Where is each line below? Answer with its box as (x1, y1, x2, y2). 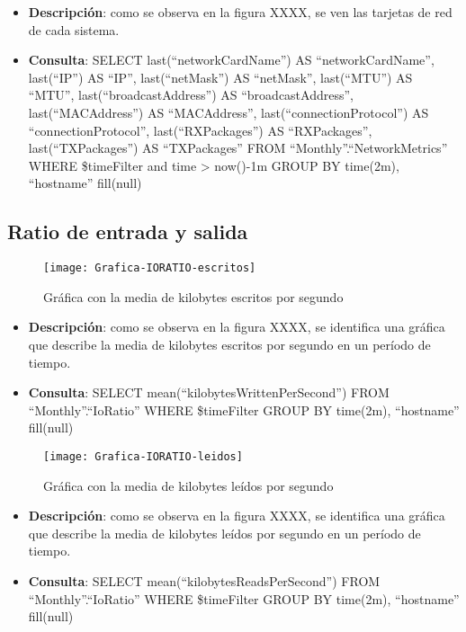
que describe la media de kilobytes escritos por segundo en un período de (28, 334, 431, 353)
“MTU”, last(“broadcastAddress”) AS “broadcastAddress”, (28, 85, 354, 104)
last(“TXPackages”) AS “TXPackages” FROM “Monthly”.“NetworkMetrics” (28, 138, 448, 157)
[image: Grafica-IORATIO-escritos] (43, 262, 256, 275)
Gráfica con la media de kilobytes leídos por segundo (43, 476, 334, 494)
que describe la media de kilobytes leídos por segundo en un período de (28, 523, 421, 542)
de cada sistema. (28, 20, 120, 39)
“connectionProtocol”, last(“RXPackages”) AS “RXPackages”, (28, 120, 372, 139)
